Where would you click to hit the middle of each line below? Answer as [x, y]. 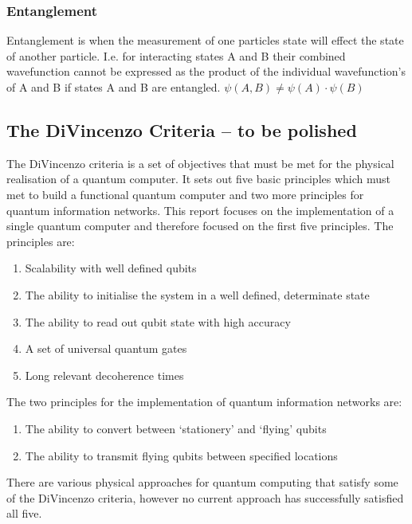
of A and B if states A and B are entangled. [114, 87]
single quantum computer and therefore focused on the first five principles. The [200, 226]
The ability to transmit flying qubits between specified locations [181, 455]
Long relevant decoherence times [104, 375]
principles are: [41, 241]
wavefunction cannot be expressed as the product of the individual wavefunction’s [206, 71]
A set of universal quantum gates [106, 348]
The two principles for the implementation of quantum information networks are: [204, 402]
